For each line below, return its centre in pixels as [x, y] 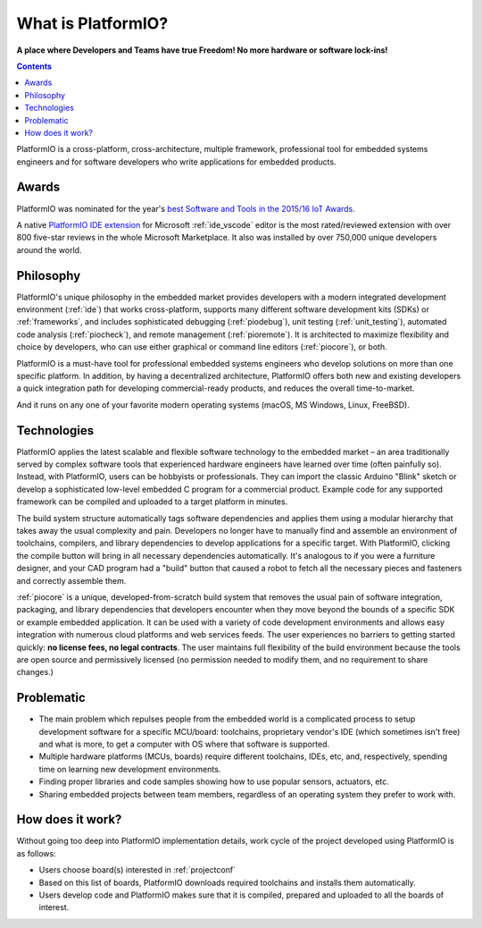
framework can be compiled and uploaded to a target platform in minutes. [152, 502]
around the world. [49, 249]
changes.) [35, 672]
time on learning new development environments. [130, 769]
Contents [34, 66]
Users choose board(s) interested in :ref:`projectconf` [137, 870]
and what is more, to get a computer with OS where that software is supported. [184, 744]
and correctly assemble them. [71, 580]
